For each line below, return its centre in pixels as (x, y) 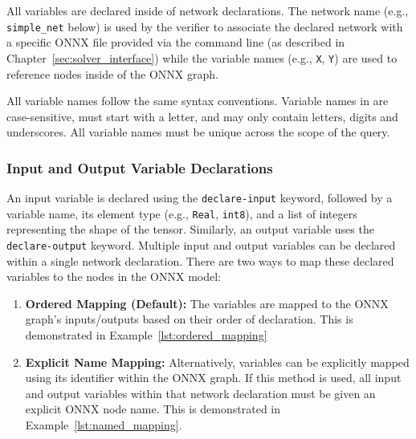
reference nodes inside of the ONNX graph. (112, 73)
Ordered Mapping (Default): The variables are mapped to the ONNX (207, 303)
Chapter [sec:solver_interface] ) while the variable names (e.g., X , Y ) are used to (202, 57)
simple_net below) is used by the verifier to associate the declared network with (205, 26)
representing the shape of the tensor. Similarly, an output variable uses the (190, 229)
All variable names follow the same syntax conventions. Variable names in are (198, 101)
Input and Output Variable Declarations (140, 167)
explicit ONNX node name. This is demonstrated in (153, 409)
